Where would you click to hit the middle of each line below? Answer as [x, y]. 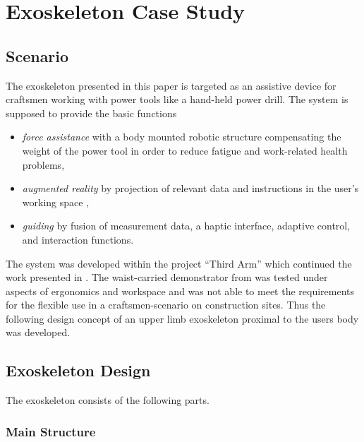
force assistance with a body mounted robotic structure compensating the [182, 137]
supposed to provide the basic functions [91, 113]
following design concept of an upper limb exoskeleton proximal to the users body [182, 318]
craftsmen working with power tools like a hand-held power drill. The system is [177, 99]
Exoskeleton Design [78, 370]
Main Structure [51, 431]
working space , [56, 202]
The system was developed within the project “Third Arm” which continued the [179, 263]
